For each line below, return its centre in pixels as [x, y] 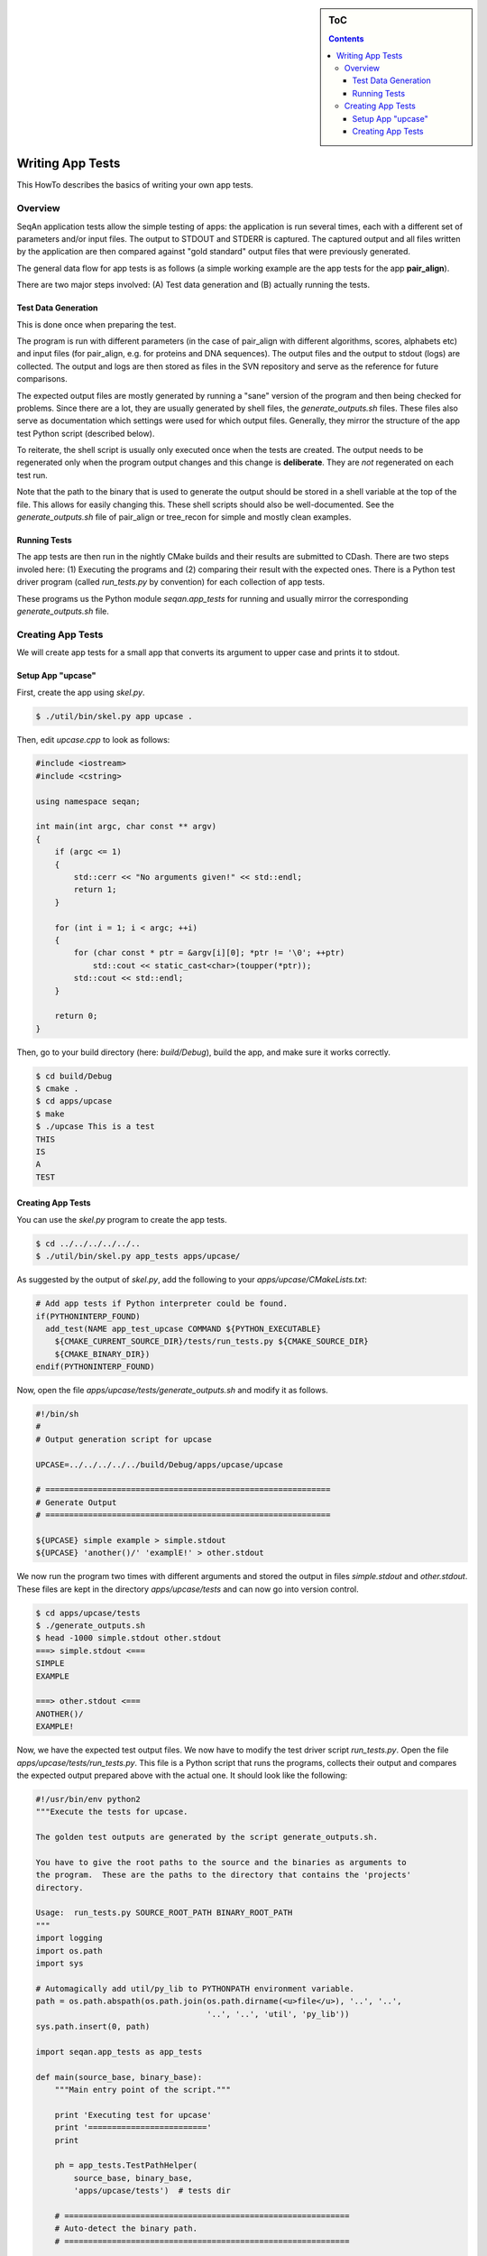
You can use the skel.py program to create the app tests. [122, 1219]
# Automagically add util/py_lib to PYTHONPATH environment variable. [195, 1988]
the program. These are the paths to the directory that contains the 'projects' [224, 1875]
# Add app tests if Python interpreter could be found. [162, 1304]
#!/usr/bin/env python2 [88, 1799]
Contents [346, 39]
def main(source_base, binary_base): [119, 2077]
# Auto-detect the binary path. [126, 2228]
